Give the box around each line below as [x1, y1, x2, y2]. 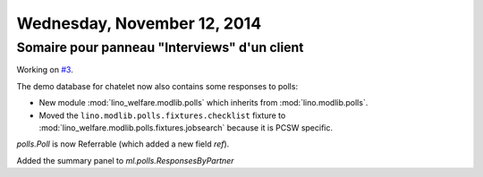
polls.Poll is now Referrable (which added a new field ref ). [16, 139, 230, 149]
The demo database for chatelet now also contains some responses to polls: [16, 80, 299, 91]
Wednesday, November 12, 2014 [16, 13, 262, 33]
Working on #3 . [16, 64, 73, 75]
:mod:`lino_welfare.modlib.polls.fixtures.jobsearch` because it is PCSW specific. [38, 122, 334, 133]
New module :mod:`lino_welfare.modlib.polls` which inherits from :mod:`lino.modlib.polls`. [38, 97, 369, 108]
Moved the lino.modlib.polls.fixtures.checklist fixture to [38, 110, 286, 121]
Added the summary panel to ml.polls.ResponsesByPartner [16, 155, 234, 165]
